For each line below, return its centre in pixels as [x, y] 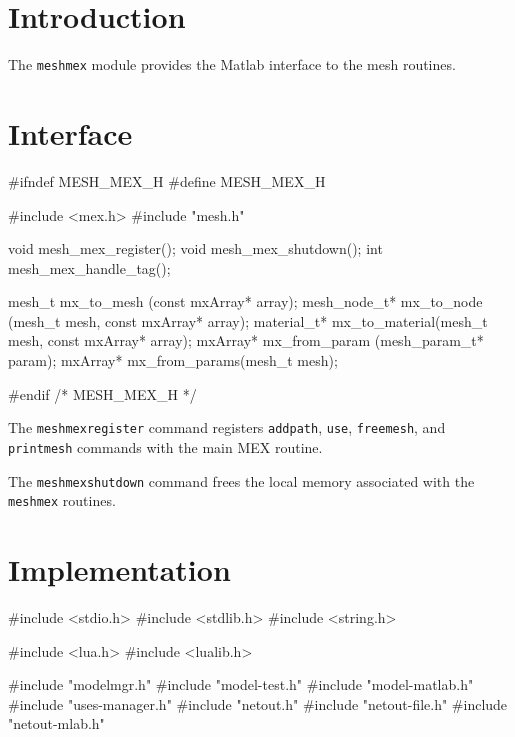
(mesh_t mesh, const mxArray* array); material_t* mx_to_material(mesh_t [248, 320]
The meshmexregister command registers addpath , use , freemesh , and [227, 427]
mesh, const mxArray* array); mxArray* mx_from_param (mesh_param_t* [246, 340]
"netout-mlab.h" [56, 723]
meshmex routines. [62, 500]
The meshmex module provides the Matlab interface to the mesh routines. [232, 64]
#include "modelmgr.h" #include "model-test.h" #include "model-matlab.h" [241, 684]
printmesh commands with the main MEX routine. [165, 446]
